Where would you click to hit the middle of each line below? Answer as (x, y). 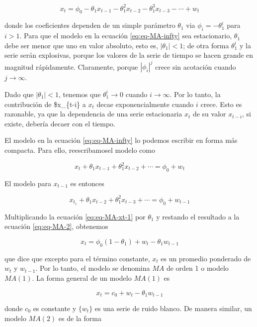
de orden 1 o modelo (197, 268)
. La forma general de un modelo (82, 277)
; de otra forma (206, 45)
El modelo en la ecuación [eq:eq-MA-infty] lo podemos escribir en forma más (121, 140)
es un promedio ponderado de (206, 258)
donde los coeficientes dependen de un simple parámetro (90, 25)
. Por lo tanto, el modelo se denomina (93, 268)
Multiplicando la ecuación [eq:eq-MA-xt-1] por (75, 216)
